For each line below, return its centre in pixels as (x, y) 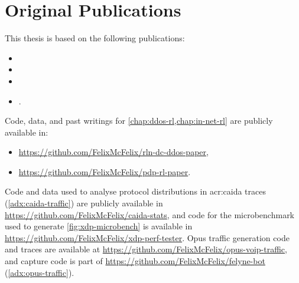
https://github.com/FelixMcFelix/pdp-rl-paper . (105, 171)
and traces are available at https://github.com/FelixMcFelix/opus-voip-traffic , (146, 249)
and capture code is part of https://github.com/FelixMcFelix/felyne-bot (135, 261)
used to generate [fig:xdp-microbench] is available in (99, 226)
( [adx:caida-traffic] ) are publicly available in (84, 203)
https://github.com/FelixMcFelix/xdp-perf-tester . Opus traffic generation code (147, 237)
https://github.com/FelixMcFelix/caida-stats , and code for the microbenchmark (150, 214)
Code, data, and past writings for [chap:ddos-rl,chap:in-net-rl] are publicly (139, 121)
